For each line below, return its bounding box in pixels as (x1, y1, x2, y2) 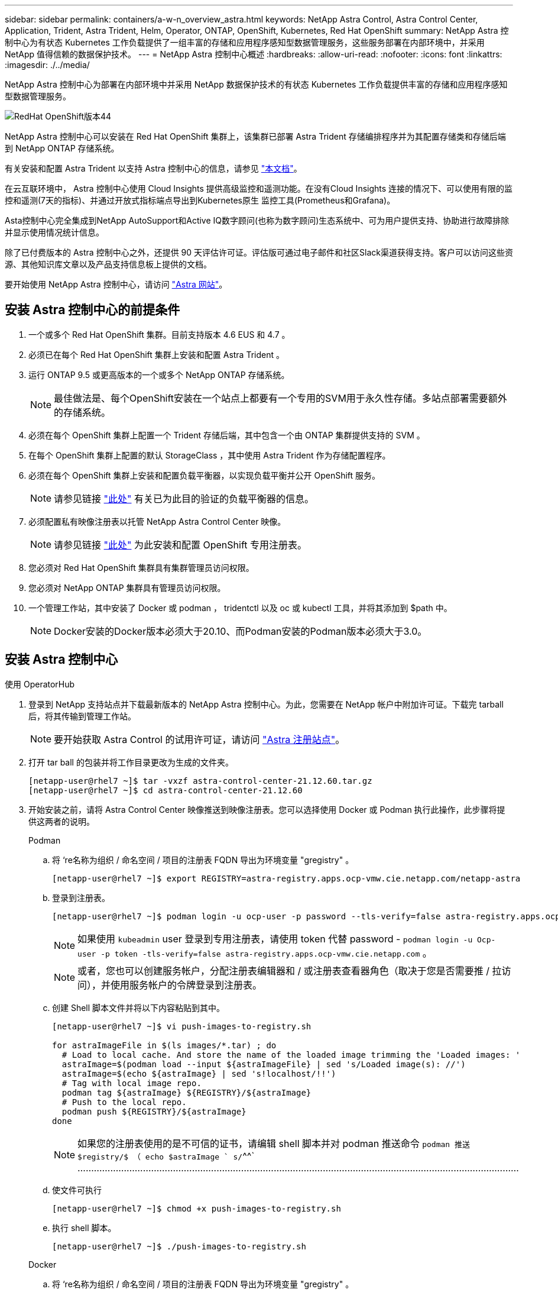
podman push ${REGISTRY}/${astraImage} (61, 1106, 246, 1116)
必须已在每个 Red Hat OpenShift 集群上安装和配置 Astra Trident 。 (28, 349, 284, 360)
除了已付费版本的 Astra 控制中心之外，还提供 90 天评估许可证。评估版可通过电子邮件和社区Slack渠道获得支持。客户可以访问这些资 (5, 247, 513, 257)
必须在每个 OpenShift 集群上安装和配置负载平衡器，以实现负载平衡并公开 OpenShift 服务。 (28, 470, 381, 480)
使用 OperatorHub (5, 679, 75, 689)
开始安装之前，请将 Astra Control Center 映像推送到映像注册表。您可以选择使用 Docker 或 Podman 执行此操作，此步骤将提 (28, 804, 505, 815)
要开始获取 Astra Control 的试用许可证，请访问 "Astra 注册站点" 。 (54, 733, 345, 745)
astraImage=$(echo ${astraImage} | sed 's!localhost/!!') (61, 1068, 336, 1078)
